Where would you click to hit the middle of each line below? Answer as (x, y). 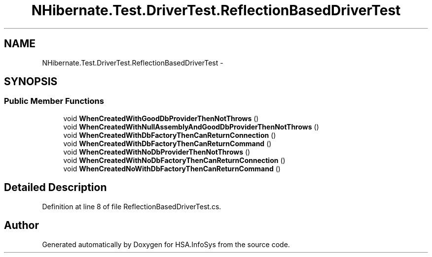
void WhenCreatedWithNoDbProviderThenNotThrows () (157, 152)
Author (21, 225)
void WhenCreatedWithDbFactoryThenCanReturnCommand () (167, 143)
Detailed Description (55, 188)
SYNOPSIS (31, 82)
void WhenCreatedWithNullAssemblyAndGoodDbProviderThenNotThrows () (191, 127)
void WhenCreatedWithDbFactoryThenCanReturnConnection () (170, 135)
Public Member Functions (54, 101)
